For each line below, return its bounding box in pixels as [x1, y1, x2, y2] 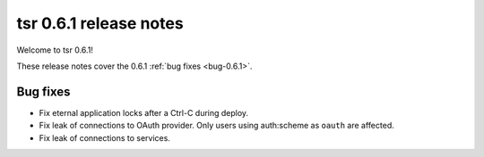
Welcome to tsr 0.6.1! [16, 45, 94, 55]
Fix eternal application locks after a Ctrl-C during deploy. [39, 107, 249, 118]
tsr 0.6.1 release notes [16, 13, 184, 33]
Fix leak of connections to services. [39, 132, 170, 143]
